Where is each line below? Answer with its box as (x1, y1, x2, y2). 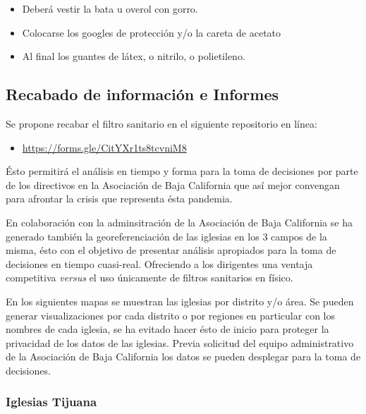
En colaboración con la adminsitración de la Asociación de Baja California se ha (6, 214, 353, 229)
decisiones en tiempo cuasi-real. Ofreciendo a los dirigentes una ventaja (6, 256, 313, 271)
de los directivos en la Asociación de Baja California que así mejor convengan (6, 177, 340, 192)
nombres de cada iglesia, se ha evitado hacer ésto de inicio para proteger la (6, 322, 329, 336)
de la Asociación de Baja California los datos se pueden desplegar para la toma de (6, 349, 361, 364)
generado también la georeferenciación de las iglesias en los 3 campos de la (6, 229, 327, 243)
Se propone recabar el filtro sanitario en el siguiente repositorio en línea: (6, 116, 317, 130)
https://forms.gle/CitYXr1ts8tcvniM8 (22, 140, 187, 154)
